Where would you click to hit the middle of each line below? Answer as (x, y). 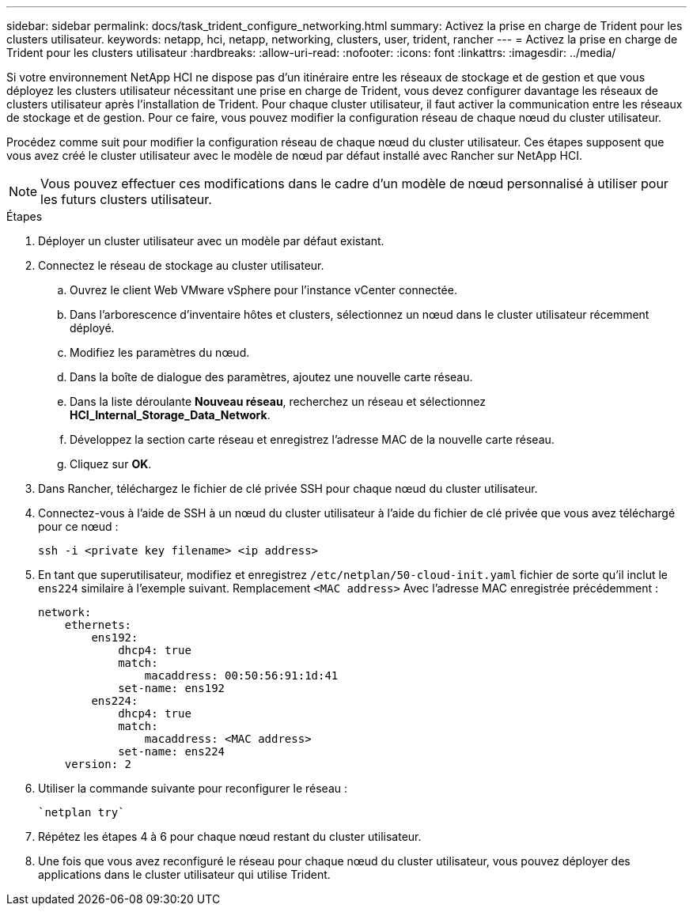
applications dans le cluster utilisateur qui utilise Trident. (184, 874)
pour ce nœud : (78, 526)
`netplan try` (81, 812)
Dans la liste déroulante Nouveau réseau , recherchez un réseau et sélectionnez (278, 401)
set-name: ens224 (172, 751)
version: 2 (98, 764)
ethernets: (98, 625)
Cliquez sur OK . (111, 464)
